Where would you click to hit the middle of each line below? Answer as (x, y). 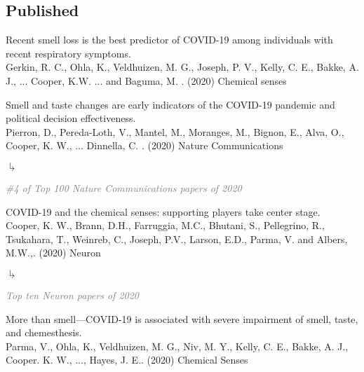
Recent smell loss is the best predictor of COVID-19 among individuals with (169, 40)
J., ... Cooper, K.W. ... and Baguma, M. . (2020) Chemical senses (146, 80)
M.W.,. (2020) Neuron (53, 253)
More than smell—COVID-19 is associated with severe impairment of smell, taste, (182, 318)
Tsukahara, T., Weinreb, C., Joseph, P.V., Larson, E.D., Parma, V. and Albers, (177, 239)
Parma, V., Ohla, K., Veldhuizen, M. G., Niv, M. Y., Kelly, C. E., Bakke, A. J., (177, 346)
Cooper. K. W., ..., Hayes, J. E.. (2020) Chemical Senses (127, 360)
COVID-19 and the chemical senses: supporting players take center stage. (163, 211)
